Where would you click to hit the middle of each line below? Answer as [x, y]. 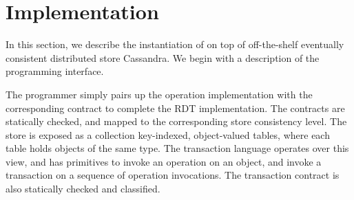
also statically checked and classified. [83, 189]
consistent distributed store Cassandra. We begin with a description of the [163, 57]
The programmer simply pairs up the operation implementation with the [159, 94]
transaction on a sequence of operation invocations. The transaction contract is [173, 175]
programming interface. [55, 71]
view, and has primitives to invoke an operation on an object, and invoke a [164, 161]
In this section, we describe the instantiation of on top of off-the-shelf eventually [175, 44]
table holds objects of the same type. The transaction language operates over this [177, 148]
